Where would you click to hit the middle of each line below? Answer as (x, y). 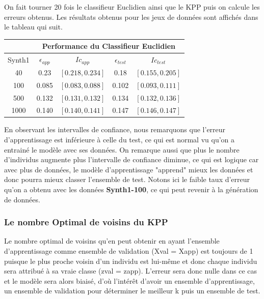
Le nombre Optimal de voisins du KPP (86, 222)
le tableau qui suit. (33, 27)
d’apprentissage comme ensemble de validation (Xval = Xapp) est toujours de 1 (129, 251)
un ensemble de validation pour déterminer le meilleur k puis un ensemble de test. (132, 291)
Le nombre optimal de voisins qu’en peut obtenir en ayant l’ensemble (112, 241)
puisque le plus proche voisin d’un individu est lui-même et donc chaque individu (131, 261)
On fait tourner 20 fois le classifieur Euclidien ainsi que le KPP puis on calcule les (132, 7)
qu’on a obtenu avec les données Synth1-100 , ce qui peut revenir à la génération (131, 189)
